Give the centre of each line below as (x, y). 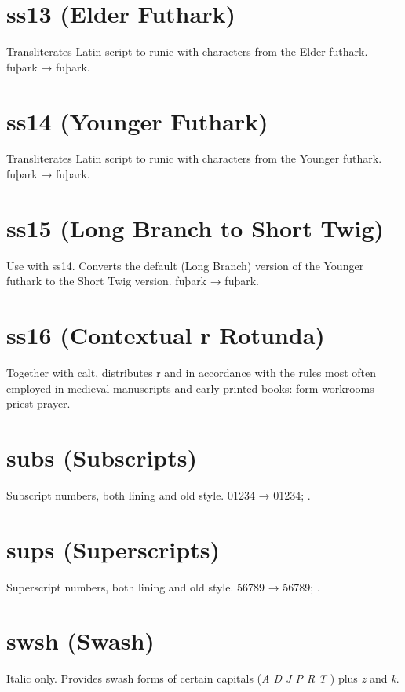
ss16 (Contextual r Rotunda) (166, 335)
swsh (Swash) (80, 641)
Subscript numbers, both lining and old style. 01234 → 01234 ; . (159, 494)
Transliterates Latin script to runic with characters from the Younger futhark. (194, 158)
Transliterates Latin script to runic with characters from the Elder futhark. (187, 51)
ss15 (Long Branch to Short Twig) (195, 227)
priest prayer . (38, 403)
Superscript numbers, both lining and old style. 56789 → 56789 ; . (163, 586)
